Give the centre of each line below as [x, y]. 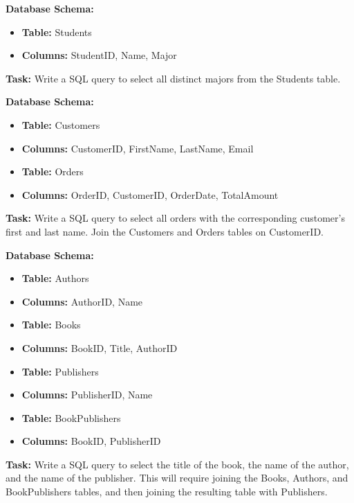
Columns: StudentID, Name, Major [99, 55]
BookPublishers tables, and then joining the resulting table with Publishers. [167, 492]
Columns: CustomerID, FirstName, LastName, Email [138, 148]
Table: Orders [53, 171]
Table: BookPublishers [71, 417]
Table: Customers [61, 124]
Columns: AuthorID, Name [82, 301]
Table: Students [57, 32]
